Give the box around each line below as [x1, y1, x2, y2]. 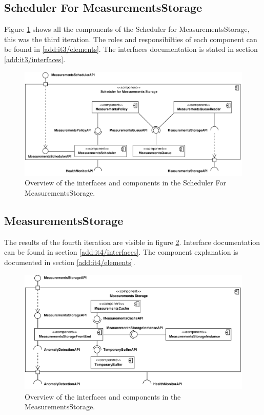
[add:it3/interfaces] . [4, 53, 66, 64]
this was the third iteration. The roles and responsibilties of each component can [4, 33, 257, 44]
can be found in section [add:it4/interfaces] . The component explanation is [4, 247, 238, 257]
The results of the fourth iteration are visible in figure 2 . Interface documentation [4, 236, 260, 247]
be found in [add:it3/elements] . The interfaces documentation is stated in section [4, 44, 258, 54]
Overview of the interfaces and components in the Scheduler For [25, 177, 226, 188]
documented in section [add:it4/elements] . [4, 257, 135, 267]
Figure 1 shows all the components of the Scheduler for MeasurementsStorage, [4, 24, 250, 34]
